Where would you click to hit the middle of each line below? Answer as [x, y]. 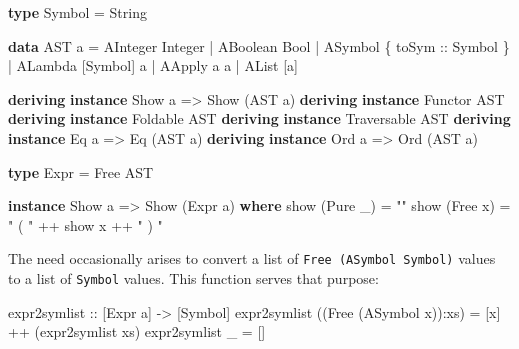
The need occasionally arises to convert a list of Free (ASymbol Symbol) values [252, 258]
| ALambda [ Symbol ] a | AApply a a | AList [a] [153, 65]
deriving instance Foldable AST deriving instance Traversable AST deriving [259, 118]
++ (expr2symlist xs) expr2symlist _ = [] [137, 331]
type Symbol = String [77, 12]
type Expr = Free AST [81, 171]
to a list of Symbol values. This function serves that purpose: [193, 278]
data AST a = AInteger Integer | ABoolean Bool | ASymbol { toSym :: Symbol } [259, 45]
